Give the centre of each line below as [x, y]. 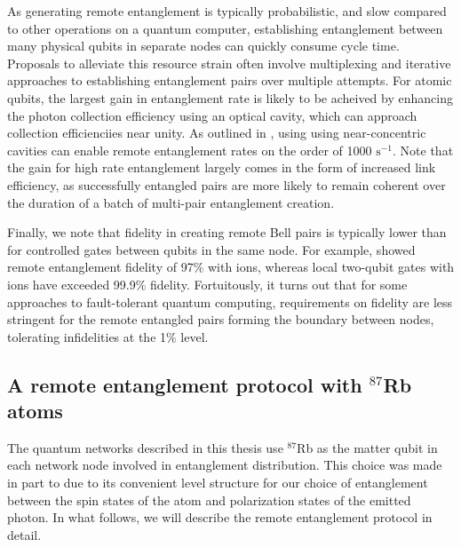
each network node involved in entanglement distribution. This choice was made [225, 465]
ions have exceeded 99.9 [72, 284]
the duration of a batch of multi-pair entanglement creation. [171, 202]
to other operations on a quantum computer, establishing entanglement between [225, 28]
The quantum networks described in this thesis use [145, 447]
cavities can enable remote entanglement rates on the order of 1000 [190, 150]
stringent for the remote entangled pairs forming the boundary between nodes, [221, 319]
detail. [24, 534]
